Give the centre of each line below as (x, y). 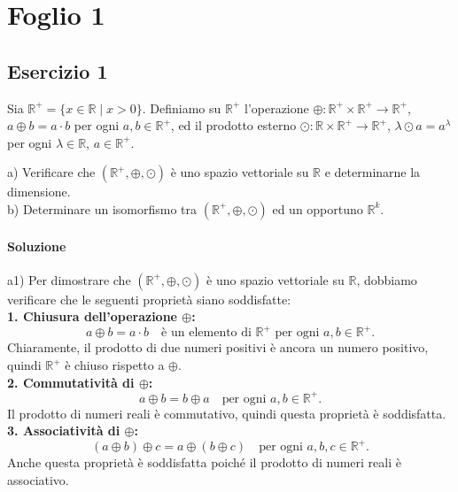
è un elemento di (206, 333)
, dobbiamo (387, 279)
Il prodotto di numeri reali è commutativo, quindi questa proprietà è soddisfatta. (227, 413)
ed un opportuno (318, 208)
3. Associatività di (64, 430)
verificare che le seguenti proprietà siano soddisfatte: (149, 299)
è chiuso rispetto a (115, 365)
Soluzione (37, 246)
